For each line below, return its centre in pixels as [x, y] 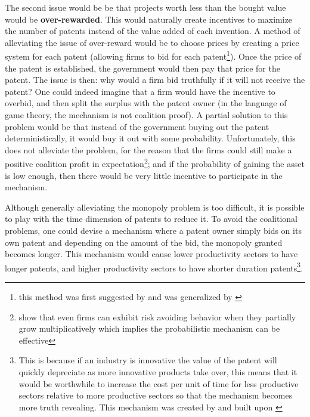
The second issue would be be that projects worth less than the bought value [145, 7]
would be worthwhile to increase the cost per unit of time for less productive [159, 383]
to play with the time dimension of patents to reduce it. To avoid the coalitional [151, 219]
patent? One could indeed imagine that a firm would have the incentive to [140, 91]
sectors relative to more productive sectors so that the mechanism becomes [156, 395]
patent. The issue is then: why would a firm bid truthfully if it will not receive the [155, 80]
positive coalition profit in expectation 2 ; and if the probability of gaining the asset [155, 163]
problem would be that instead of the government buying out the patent [137, 126]
